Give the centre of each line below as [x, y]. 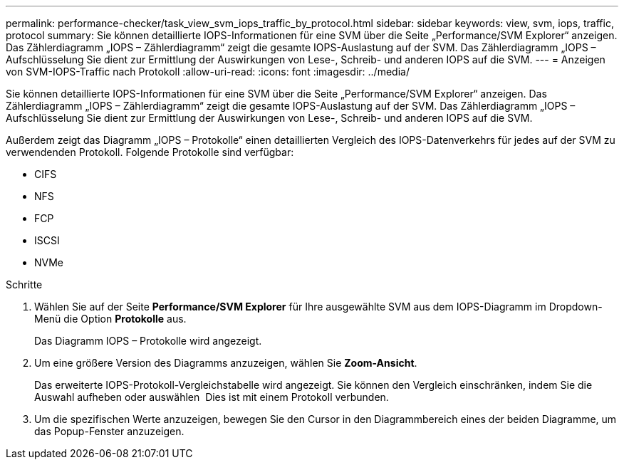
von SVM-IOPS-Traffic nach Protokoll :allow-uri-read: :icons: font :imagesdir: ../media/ [208, 72]
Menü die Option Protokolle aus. [110, 319]
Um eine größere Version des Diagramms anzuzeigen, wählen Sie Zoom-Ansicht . [226, 363]
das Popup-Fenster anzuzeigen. [109, 431]
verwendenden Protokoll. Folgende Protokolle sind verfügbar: [150, 152]
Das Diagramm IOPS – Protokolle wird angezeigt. [148, 341]
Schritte [24, 284]
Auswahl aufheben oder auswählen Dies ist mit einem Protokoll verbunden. [212, 397]
